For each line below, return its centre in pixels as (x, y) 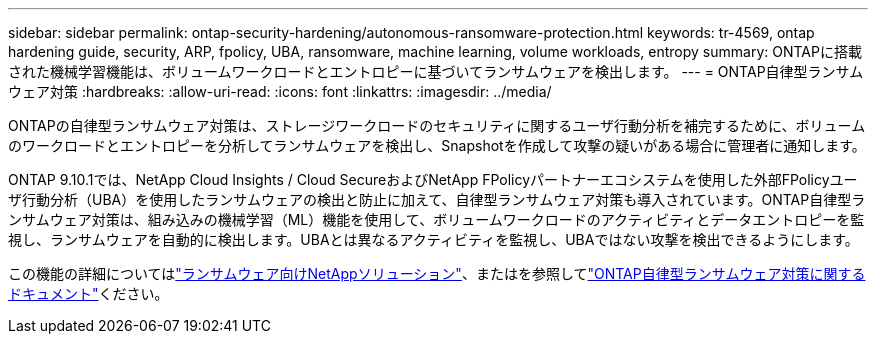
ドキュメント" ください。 (88, 293)
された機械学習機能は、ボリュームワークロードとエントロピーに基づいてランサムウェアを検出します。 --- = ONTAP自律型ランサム (436, 71)
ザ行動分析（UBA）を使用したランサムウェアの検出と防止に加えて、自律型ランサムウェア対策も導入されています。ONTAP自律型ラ (437, 199)
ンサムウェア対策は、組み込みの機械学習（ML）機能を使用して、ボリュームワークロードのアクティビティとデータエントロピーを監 (436, 219)
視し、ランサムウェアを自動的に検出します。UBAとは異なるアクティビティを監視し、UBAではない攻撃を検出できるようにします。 (433, 239)
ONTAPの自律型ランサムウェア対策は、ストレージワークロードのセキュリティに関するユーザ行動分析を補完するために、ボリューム (437, 125)
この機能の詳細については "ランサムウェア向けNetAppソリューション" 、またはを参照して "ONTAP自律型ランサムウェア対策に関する (437, 273)
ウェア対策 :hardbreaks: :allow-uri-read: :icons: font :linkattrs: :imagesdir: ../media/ (280, 91)
